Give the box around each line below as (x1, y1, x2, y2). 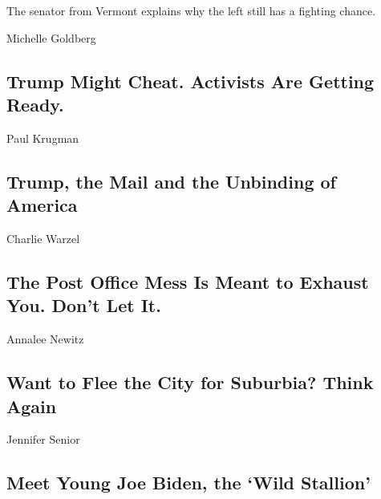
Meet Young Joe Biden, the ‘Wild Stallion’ (6, 470, 371, 495)
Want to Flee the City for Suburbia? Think (6, 370, 374, 395)
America (6, 193, 78, 217)
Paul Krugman (6, 129, 79, 146)
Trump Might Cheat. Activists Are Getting (6, 68, 375, 93)
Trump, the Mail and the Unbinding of (6, 168, 336, 193)
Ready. (6, 91, 64, 116)
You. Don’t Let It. (6, 293, 161, 318)
